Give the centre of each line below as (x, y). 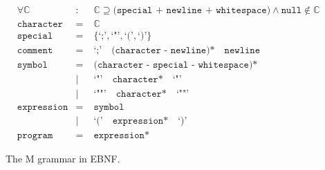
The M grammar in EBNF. (63, 159)
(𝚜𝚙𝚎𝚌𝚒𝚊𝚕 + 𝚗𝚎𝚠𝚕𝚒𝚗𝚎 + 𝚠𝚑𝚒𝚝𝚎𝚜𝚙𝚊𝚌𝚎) (192, 11)
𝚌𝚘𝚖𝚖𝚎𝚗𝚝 (35, 51)
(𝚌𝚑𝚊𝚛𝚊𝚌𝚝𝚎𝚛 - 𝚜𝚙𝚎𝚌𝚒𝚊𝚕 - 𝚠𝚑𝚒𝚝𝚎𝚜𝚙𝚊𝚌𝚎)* (176, 65)
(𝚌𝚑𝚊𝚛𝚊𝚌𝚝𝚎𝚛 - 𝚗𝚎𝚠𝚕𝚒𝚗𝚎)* (163, 51)
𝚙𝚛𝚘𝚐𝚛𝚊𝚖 (35, 136)
